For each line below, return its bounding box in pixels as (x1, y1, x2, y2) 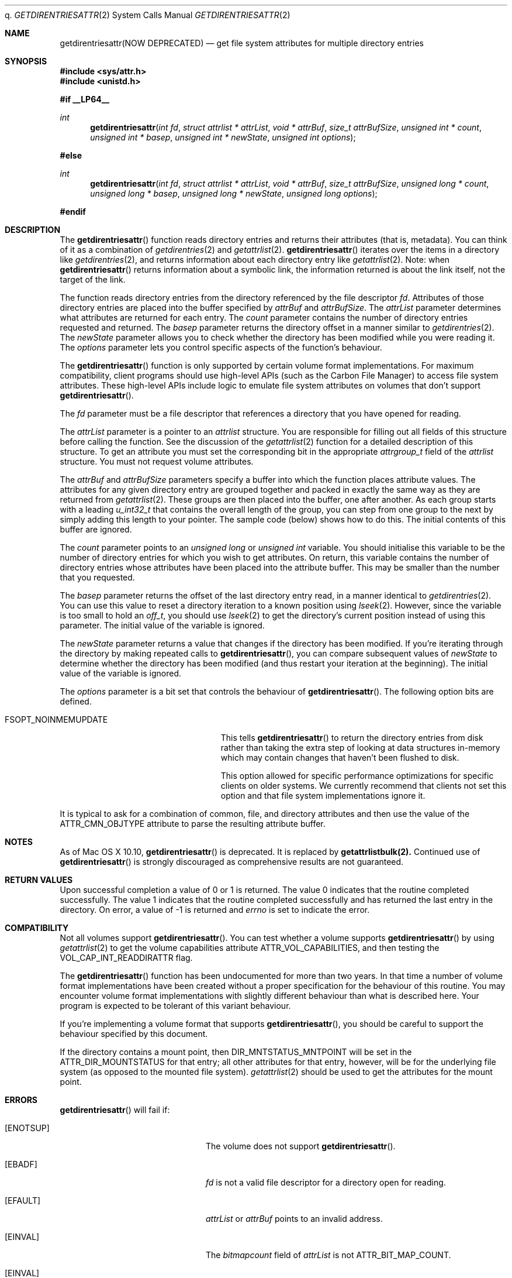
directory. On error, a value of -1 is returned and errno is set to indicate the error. (60, 905, 370, 915)
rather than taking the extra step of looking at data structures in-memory (220, 743, 500, 753)
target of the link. (60, 274, 126, 284)
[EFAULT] (5, 1195, 41, 1205)
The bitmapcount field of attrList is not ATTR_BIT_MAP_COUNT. (206, 1250, 451, 1260)
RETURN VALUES (5, 875, 73, 885)
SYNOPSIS (5, 56, 47, 66)
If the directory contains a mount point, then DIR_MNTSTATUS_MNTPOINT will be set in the (60, 1047, 412, 1057)
